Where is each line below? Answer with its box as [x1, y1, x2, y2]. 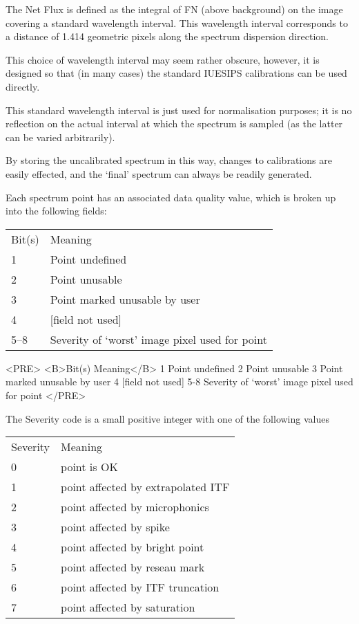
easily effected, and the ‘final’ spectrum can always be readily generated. [6, 166, 312, 181]
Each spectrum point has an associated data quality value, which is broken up [6, 190, 336, 204]
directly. [6, 79, 40, 93]
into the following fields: [6, 203, 107, 218]
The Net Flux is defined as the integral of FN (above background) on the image [6, 2, 343, 16]
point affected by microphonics [61, 499, 209, 515]
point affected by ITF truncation [61, 579, 220, 596]
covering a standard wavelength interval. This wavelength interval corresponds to [6, 15, 348, 30]
